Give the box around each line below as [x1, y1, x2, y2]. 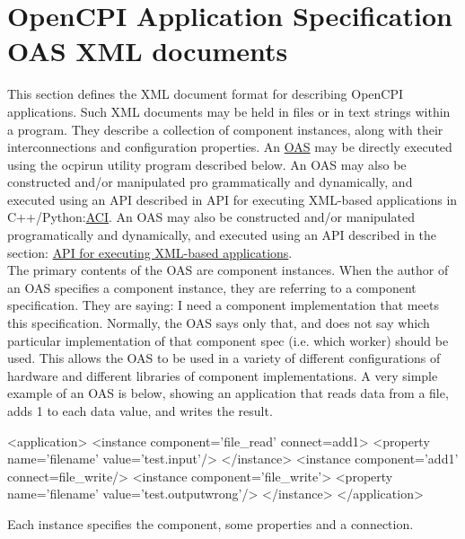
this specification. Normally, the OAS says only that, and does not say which [7, 314, 430, 332]
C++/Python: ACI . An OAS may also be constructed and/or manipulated [7, 208, 415, 226]
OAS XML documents [7, 32, 288, 69]
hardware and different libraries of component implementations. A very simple [7, 366, 438, 384]
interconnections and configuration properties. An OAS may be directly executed [7, 137, 452, 156]
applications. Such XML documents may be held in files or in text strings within [7, 102, 451, 120]
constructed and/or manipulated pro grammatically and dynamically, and [7, 172, 413, 191]
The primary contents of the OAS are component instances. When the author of [7, 261, 449, 279]
